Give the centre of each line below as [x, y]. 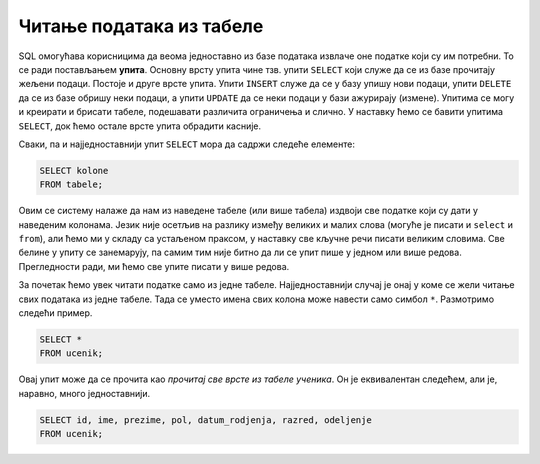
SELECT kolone [74, 170]
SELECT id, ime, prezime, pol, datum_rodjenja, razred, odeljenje [205, 419]
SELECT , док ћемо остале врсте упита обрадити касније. [140, 126]
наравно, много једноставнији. [84, 393]
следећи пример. [55, 312]
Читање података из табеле [141, 26]
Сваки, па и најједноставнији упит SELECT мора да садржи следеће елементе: [186, 144]
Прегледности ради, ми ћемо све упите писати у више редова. [154, 266]
